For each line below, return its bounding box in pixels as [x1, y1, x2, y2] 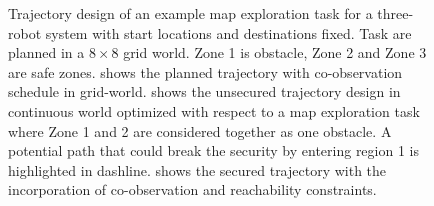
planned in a [8, 42, 85, 63]
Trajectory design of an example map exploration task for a [8, 3, 373, 23]
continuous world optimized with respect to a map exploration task [8, 100, 420, 121]
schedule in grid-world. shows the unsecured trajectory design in [8, 81, 401, 102]
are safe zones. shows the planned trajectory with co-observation [8, 61, 403, 82]
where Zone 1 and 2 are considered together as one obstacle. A [8, 120, 392, 141]
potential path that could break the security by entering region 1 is [8, 140, 419, 161]
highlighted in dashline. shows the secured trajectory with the [8, 159, 387, 180]
